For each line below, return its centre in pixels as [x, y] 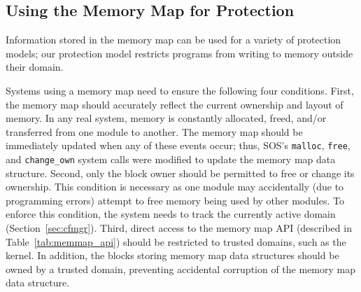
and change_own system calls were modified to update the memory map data [171, 159]
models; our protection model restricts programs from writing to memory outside [179, 53]
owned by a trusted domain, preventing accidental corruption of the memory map [181, 269]
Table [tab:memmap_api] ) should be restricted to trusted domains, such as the [176, 241]
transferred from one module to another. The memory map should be [154, 131]
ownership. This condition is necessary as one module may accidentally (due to [175, 187]
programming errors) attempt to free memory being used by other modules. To [175, 200]
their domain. [35, 67]
